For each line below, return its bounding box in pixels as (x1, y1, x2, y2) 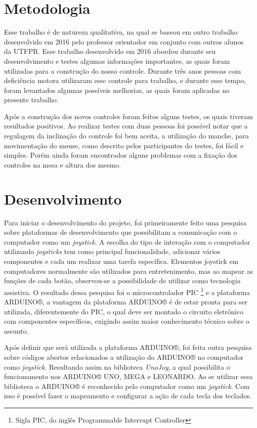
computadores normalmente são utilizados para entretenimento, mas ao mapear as (4, 265, 253, 276)
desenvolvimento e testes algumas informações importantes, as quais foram (4, 55, 230, 66)
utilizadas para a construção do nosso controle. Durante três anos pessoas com (4, 65, 241, 76)
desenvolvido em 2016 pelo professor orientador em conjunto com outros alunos (4, 36, 244, 46)
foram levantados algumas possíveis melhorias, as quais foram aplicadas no (4, 85, 230, 95)
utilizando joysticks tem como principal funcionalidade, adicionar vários (4, 246, 220, 257)
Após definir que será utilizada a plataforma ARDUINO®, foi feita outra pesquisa (4, 342, 252, 352)
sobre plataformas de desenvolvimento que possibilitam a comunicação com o (4, 227, 237, 237)
